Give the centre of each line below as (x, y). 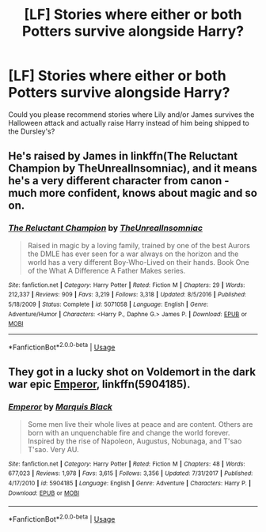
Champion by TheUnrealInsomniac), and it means (133, 169)
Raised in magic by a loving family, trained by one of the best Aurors (139, 245)
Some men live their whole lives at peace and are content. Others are (140, 424)
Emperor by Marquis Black (61, 407)
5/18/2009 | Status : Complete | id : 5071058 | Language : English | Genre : (108, 304)
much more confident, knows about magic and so (133, 193)
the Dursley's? (32, 131)
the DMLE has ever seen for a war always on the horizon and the (133, 254)
